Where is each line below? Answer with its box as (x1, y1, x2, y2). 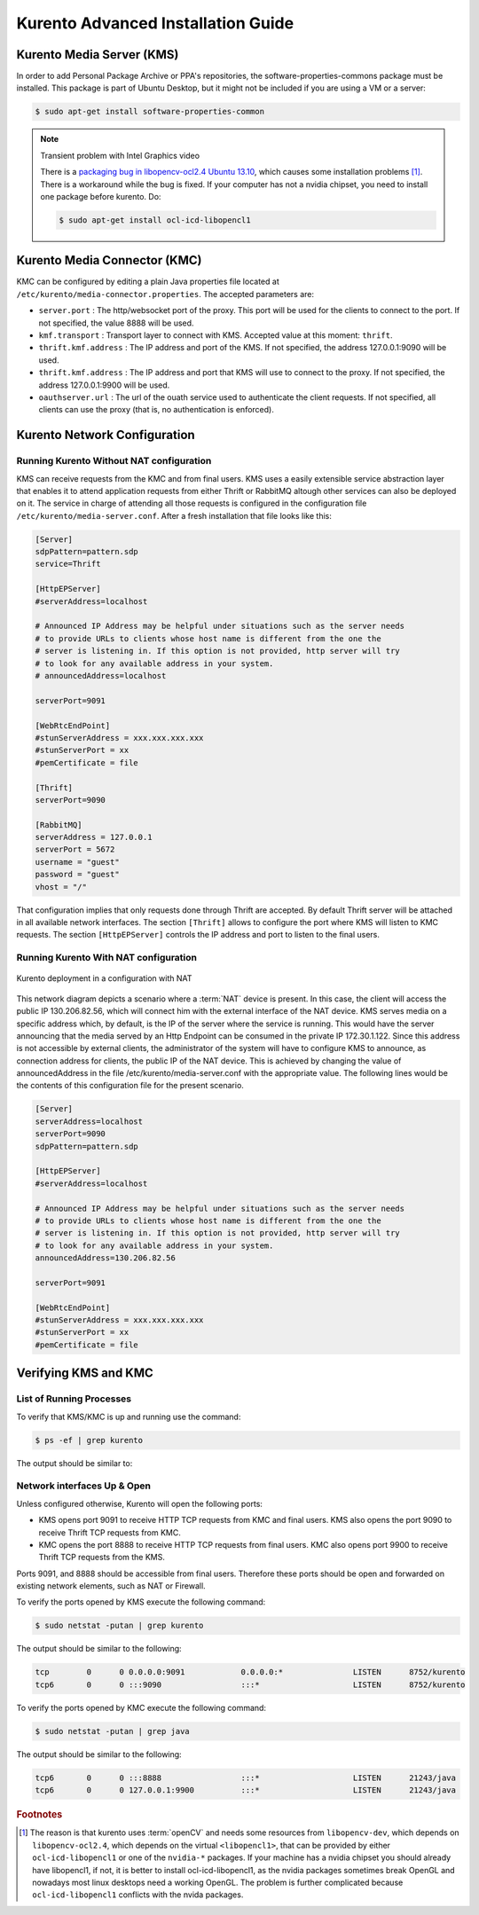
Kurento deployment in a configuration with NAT (16, 973, 192, 984)
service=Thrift (35, 559, 101, 569)
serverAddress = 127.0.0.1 (35, 832, 153, 843)
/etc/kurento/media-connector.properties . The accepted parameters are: (16, 288, 315, 299)
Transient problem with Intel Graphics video (40, 150, 200, 161)
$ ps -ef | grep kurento (35, 1435, 144, 1445)
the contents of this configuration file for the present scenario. (16, 1080, 244, 1091)
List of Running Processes (16, 1393, 132, 1405)
